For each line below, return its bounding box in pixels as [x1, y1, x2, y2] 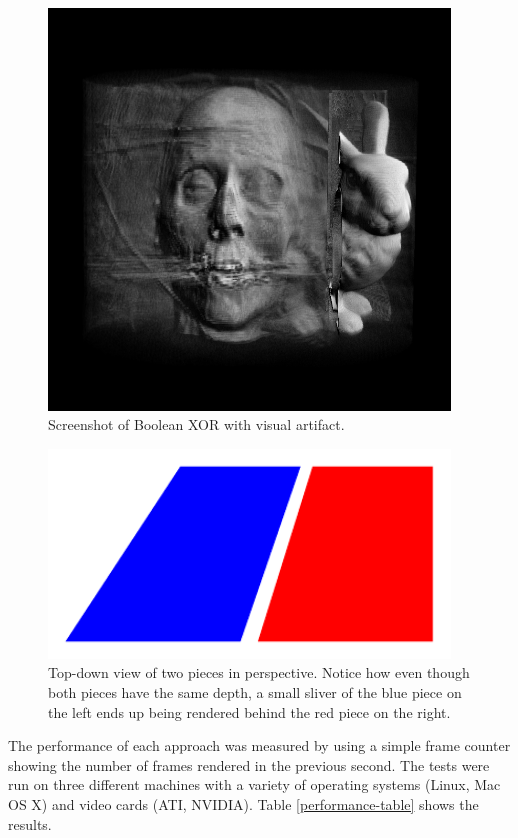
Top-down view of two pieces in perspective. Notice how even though [48, 662, 470, 683]
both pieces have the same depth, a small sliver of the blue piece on [48, 681, 462, 702]
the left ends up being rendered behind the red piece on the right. [48, 701, 451, 722]
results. [8, 813, 52, 834]
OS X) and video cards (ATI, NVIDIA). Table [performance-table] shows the [8, 793, 479, 814]
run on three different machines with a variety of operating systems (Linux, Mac [8, 774, 501, 795]
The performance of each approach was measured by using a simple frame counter [8, 735, 511, 756]
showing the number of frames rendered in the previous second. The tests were [8, 754, 490, 775]
